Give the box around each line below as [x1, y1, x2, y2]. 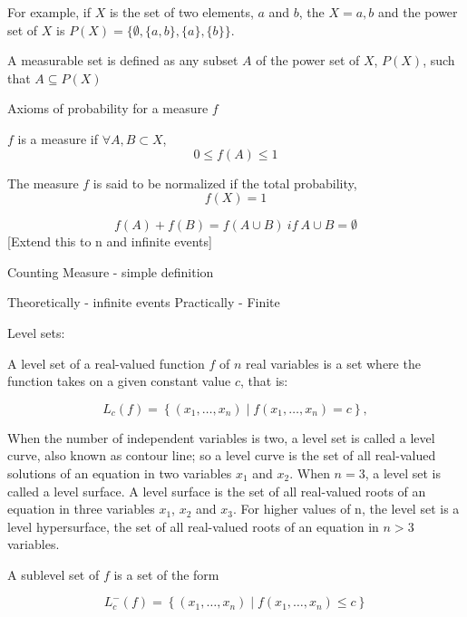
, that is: [240, 371, 288, 390]
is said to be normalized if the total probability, [92, 173, 357, 192]
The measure [7, 173, 79, 192]
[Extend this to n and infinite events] [7, 232, 212, 251]
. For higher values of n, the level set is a [232, 499, 460, 518]
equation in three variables [7, 499, 155, 518]
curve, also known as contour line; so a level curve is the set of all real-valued [7, 446, 436, 465]
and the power [378, 3, 458, 21]
